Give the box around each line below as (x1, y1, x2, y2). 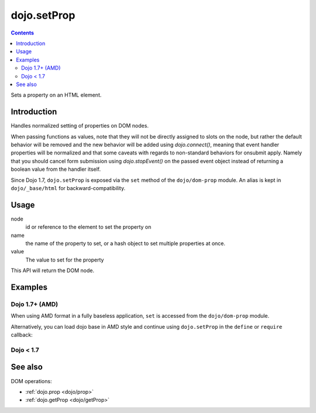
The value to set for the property (25, 256, 104, 263)
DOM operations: (11, 377, 52, 384)
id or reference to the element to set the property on (25, 223, 152, 230)
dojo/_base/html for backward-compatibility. (11, 184, 126, 191)
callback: (11, 331, 33, 339)
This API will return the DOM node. (11, 267, 95, 274)
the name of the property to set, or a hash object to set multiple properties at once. (25, 240, 225, 247)
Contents (11, 29, 35, 36)
